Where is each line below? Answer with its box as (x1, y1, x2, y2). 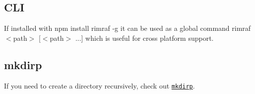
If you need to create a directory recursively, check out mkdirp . (4, 80, 195, 91)
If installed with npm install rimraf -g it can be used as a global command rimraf (4, 23, 251, 33)
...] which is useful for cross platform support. (75, 32, 214, 43)
